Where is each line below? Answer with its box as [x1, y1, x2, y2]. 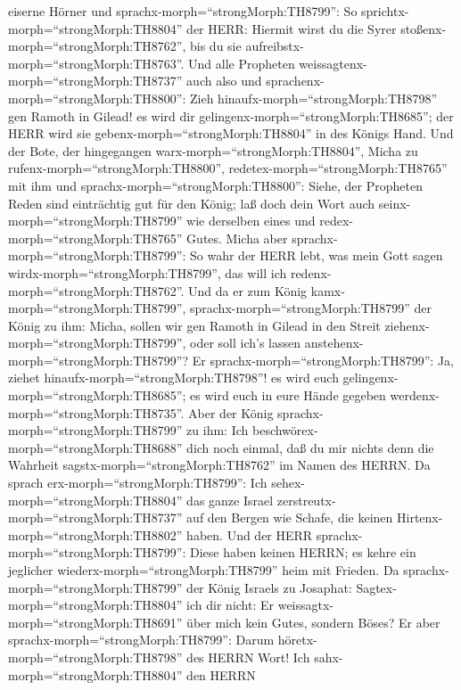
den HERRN [186, 665, 256, 684]
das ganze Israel [186, 490, 274, 509]
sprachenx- [266, 71, 325, 90]
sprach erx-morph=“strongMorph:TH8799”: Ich [8, 473, 268, 492]
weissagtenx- [299, 53, 367, 72]
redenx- [290, 263, 332, 282]
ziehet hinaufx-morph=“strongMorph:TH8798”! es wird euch [8, 368, 339, 387]
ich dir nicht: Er [186, 596, 275, 614]
